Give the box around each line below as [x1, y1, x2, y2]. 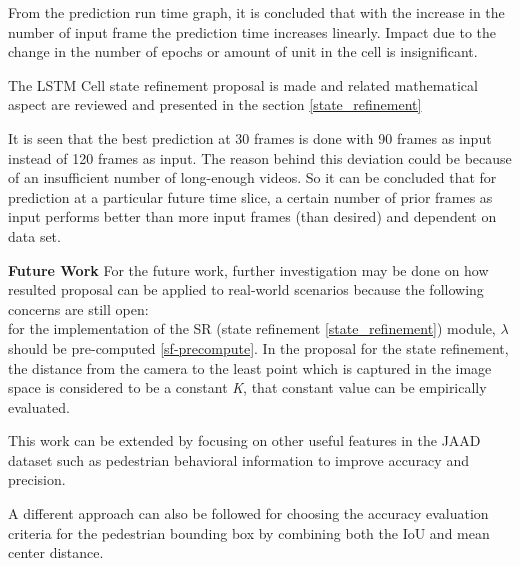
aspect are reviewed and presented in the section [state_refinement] [8, 94, 422, 115]
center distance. [8, 542, 104, 563]
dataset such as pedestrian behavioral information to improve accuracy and [8, 449, 469, 470]
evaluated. [8, 396, 70, 417]
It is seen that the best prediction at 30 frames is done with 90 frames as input [8, 127, 492, 148]
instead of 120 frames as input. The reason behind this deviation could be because [8, 147, 512, 168]
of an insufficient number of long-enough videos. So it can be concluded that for [8, 167, 497, 188]
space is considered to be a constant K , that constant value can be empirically [8, 377, 487, 398]
